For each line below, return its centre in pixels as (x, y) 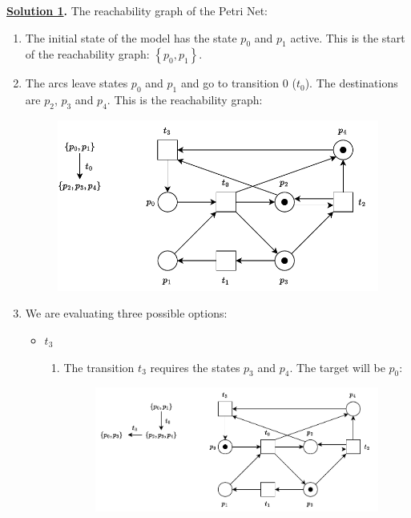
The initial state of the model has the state (131, 37)
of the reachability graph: (87, 54)
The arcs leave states (77, 83)
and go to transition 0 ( (238, 83)
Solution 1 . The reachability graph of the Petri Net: (137, 10)
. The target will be (337, 367)
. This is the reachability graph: (185, 100)
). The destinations (351, 83)
